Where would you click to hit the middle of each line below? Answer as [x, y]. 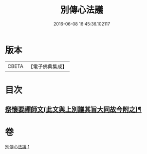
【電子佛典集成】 [47, 66]
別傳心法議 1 [17, 147]
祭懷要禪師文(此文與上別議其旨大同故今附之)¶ [73, 110]
